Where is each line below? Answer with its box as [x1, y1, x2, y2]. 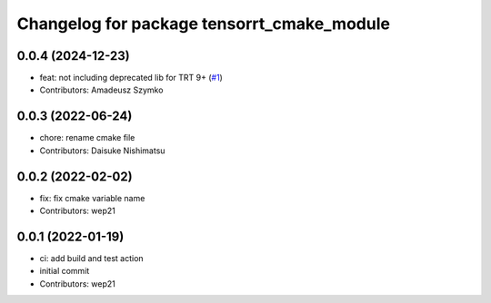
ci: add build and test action [39, 252, 145, 263]
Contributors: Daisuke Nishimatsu [39, 145, 165, 156]
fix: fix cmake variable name [39, 192, 145, 203]
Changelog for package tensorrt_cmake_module [16, 14, 391, 34]
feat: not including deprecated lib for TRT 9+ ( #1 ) [39, 73, 223, 83]
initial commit [39, 266, 90, 277]
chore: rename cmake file [39, 132, 135, 143]
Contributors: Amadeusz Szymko [39, 84, 164, 95]
